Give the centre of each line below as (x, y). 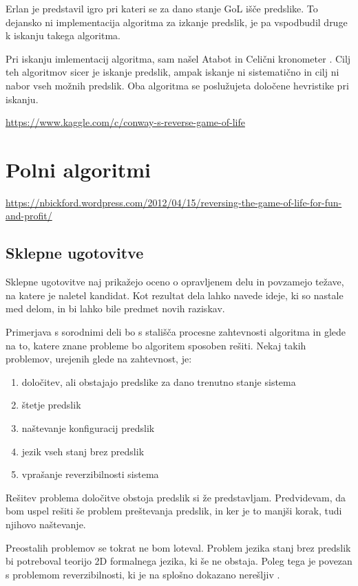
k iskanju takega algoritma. (63, 35)
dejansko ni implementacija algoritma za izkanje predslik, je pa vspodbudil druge (177, 22)
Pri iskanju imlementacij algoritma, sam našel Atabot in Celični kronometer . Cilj (178, 58)
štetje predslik (51, 405)
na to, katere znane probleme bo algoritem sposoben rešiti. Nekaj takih (156, 345)
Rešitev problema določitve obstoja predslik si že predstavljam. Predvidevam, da (176, 497)
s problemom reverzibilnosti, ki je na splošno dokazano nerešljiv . (143, 574)
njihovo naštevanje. (46, 524)
